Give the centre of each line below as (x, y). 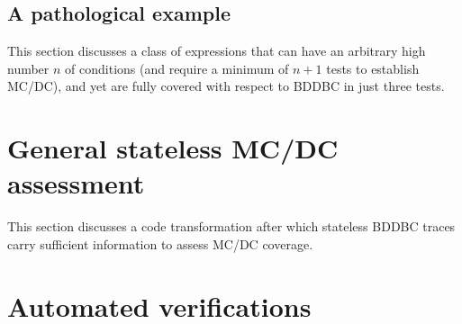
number (28, 68)
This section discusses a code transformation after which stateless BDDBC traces (231, 226)
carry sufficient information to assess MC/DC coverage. (160, 243)
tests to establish (373, 68)
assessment (76, 183)
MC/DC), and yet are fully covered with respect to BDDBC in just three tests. (226, 86)
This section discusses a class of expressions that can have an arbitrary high (217, 51)
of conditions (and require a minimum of (177, 68)
